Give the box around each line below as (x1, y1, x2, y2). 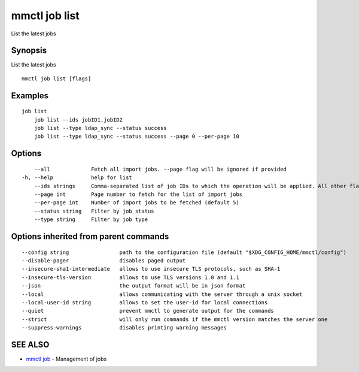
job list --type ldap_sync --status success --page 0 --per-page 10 (34, 133, 239, 140)
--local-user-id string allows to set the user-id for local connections (22, 299, 268, 306)
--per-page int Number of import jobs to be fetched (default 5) (34, 199, 239, 206)
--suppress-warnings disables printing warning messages (22, 324, 227, 331)
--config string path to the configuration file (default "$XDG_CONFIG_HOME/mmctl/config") (22, 249, 347, 256)
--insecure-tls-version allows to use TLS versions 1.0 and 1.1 (22, 274, 239, 281)
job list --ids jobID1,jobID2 (34, 116, 123, 123)
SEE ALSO (11, 339, 50, 350)
